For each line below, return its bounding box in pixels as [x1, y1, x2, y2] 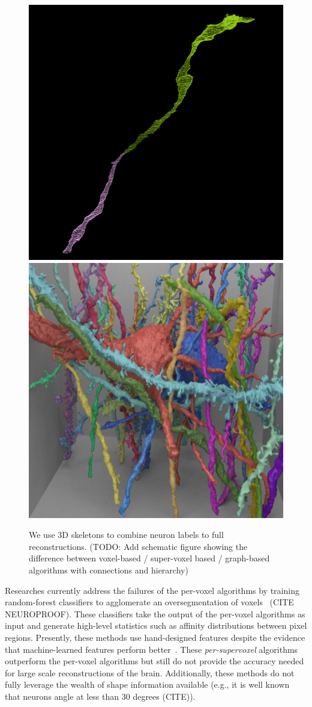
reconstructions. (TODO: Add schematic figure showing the [29, 540, 248, 552]
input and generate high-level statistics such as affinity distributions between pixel [5, 619, 307, 632]
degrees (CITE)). [133, 690, 196, 702]
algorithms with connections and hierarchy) [29, 563, 188, 576]
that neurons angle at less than [5, 690, 119, 702]
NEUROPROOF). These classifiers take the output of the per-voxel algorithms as [5, 607, 305, 620]
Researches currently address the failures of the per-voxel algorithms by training [5, 584, 299, 596]
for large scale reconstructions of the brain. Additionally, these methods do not [5, 666, 295, 679]
